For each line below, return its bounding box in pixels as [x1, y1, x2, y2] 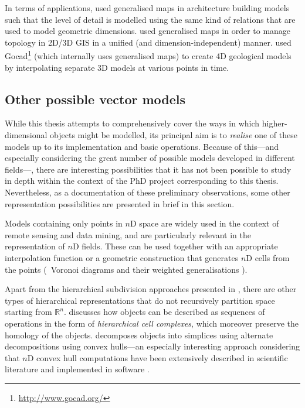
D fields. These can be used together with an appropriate [72, 240, 278, 252]
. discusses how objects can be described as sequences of [63, 306, 265, 318]
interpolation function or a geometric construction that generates [5, 251, 239, 263]
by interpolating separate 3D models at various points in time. [5, 61, 229, 73]
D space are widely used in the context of [130, 217, 279, 229]
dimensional [5, 129, 48, 141]
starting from [5, 306, 52, 318]
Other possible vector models [5, 90, 186, 108]
